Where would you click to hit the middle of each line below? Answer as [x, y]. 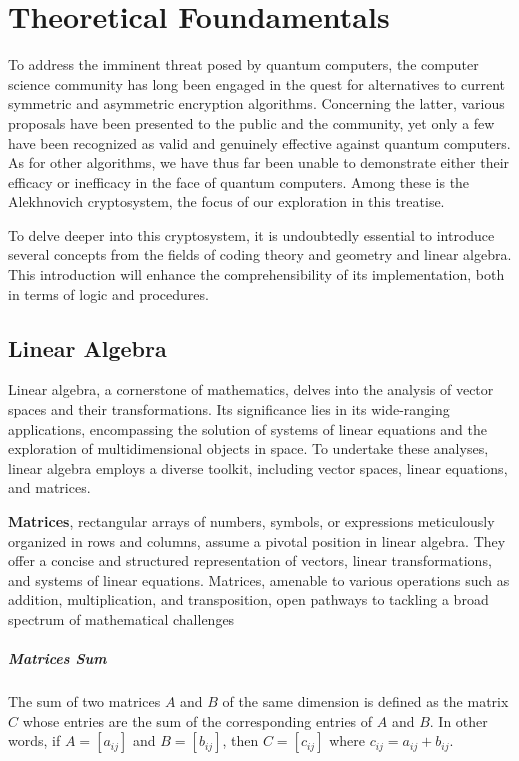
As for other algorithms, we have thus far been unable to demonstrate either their [259, 162]
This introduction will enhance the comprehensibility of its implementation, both [256, 274]
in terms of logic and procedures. [108, 293]
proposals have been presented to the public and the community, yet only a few [251, 122]
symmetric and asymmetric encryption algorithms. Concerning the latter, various [256, 103]
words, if [34, 740]
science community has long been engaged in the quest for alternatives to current [257, 83]
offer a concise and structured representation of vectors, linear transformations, [250, 560]
